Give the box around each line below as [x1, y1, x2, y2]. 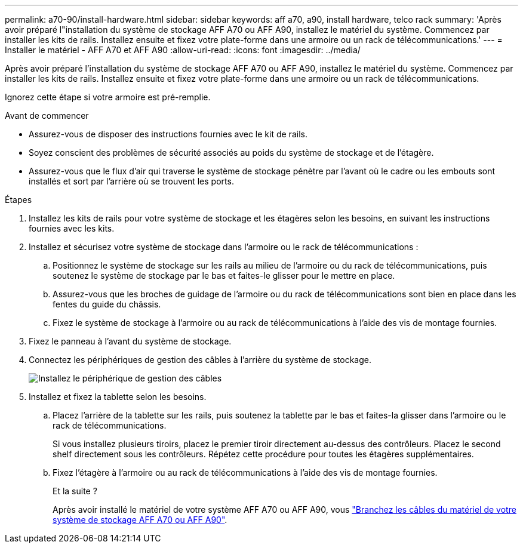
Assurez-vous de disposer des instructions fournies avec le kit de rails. [29, 129, 307, 139]
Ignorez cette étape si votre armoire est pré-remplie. [5, 92, 211, 102]
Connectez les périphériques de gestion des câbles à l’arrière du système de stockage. [29, 355, 371, 365]
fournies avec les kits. [29, 223, 115, 233]
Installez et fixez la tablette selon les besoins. [29, 392, 207, 402]
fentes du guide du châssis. [53, 299, 161, 309]
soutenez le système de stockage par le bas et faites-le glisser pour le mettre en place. [53, 270, 395, 281]
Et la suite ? [53, 486, 97, 496]
